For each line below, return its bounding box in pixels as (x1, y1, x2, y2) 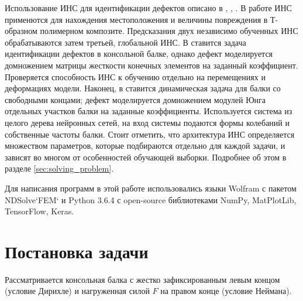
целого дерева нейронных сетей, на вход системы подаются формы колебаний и (5, 116, 290, 128)
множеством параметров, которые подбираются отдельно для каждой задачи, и (5, 139, 285, 152)
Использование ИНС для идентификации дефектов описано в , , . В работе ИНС (5, 2, 292, 13)
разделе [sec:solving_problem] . (5, 162, 114, 175)
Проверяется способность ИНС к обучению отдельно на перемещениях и (5, 70, 266, 83)
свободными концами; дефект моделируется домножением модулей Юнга (5, 93, 266, 105)
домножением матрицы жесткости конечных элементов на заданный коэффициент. (5, 59, 298, 71)
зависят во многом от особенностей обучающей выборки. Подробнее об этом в (5, 150, 287, 163)
